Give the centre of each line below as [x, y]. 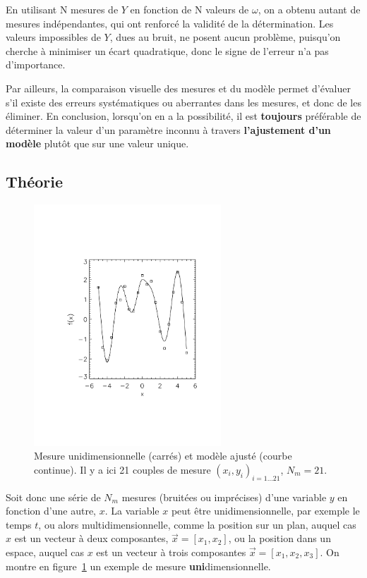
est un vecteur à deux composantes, [91, 538]
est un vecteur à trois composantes [171, 552]
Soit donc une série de [53, 497]
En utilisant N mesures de [62, 9]
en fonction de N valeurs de [189, 9]
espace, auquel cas [45, 552]
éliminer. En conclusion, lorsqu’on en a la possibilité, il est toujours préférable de [183, 116]
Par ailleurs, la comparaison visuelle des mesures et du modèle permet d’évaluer [178, 88]
